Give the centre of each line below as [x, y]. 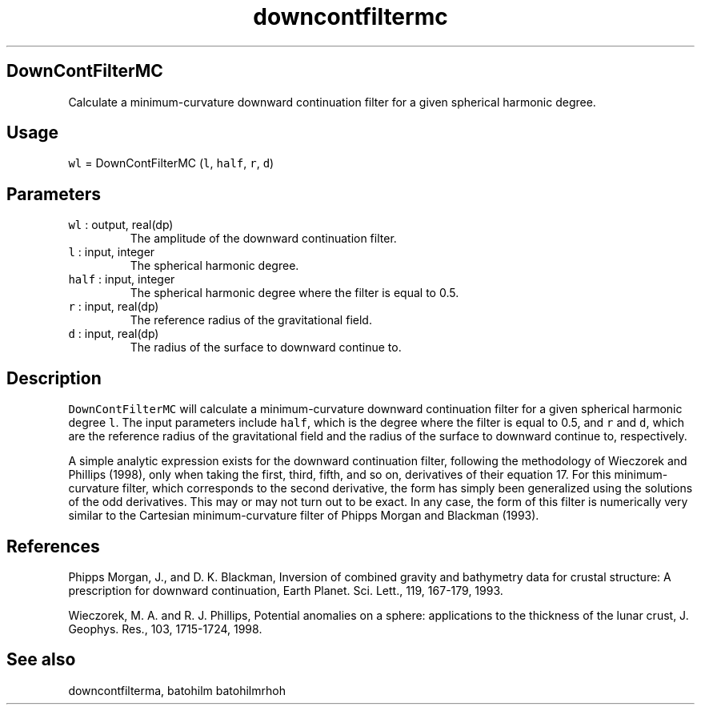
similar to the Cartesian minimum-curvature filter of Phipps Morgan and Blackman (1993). [304, 516]
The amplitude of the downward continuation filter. [263, 239]
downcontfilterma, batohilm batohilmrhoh [177, 690]
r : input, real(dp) [114, 307]
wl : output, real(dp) [121, 225]
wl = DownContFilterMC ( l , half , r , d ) [171, 163]
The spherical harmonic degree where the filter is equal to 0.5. [294, 293]
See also [41, 660]
